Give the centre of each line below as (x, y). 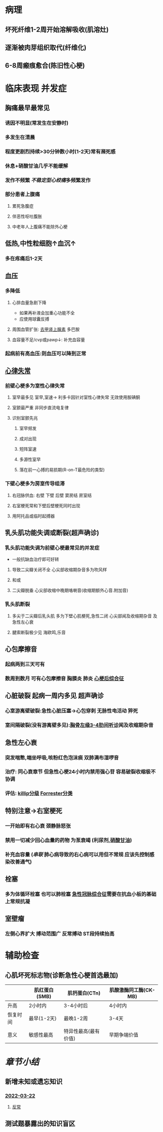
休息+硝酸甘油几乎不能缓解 (37, 166)
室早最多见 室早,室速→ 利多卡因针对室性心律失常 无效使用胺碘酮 (76, 397)
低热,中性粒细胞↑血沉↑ (41, 243)
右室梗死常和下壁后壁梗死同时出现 (46, 505)
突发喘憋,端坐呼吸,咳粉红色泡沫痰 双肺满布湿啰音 (62, 757)
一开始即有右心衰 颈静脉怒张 (38, 825)
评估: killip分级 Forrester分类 (39, 793)
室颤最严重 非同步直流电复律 (40, 408)
